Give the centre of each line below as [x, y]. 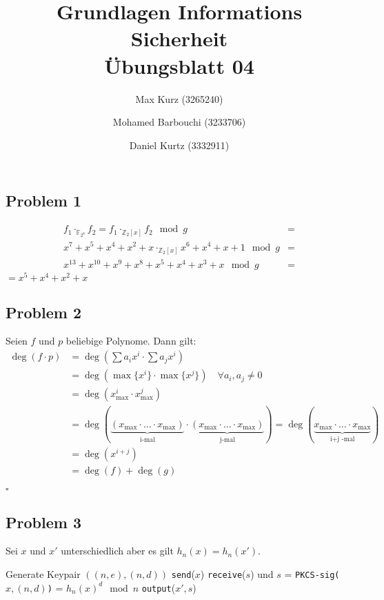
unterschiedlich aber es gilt [117, 551]
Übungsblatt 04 [179, 65]
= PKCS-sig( [312, 574]
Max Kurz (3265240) [179, 98]
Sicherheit [179, 38]
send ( [183, 574]
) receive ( [223, 574]
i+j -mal [342, 439]
